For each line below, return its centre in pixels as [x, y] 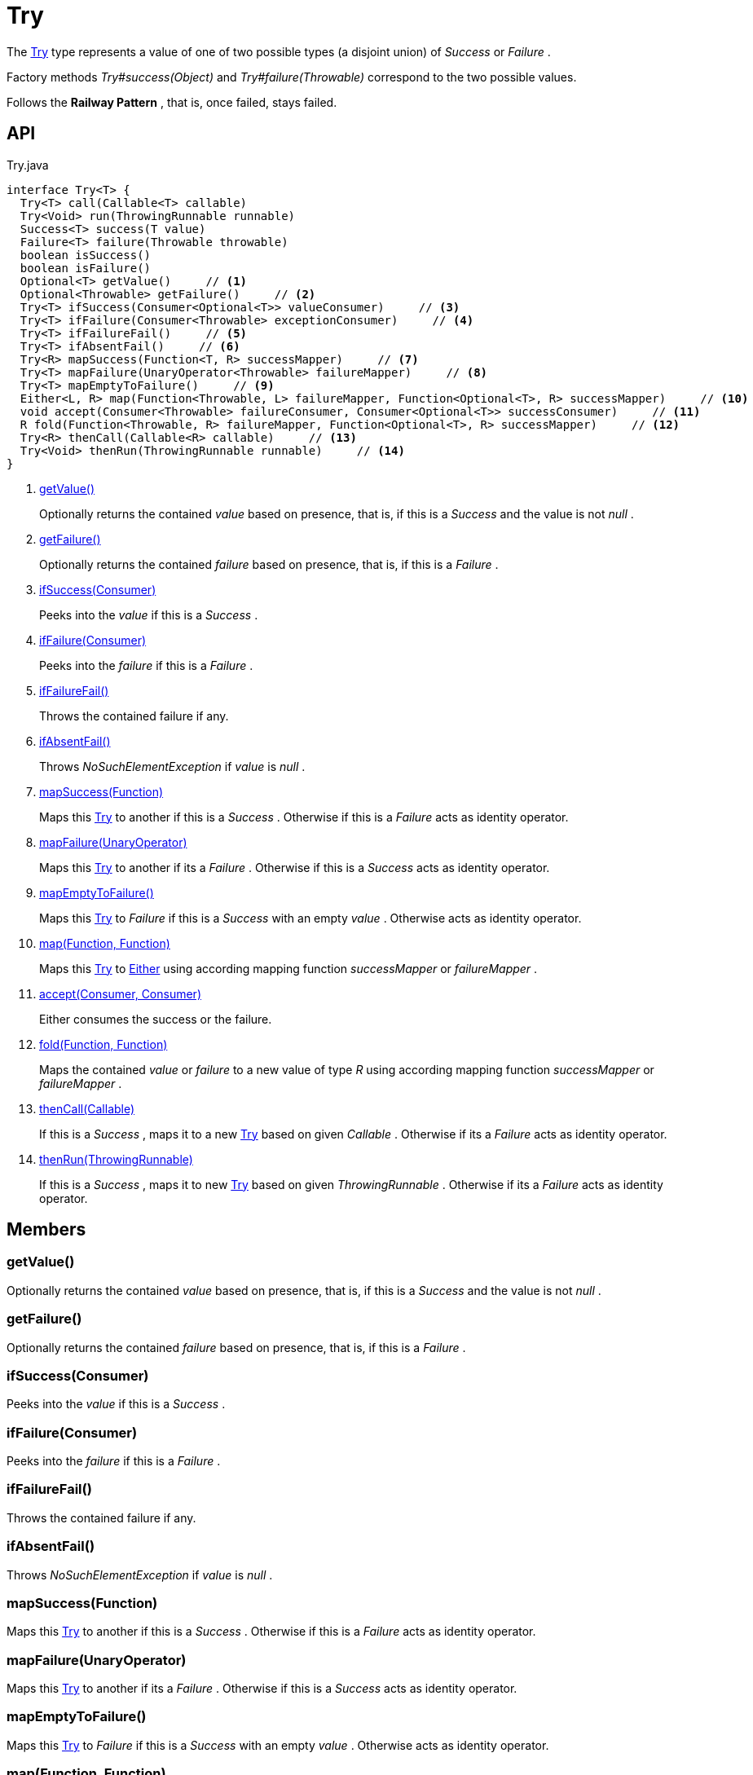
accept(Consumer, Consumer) [120, 993]
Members [46, 1230]
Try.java [28, 165]
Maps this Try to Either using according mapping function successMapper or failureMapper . [288, 968]
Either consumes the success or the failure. [156, 1019]
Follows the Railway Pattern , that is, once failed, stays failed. [172, 102]
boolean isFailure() [86, 268]
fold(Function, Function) [103, 1044]
